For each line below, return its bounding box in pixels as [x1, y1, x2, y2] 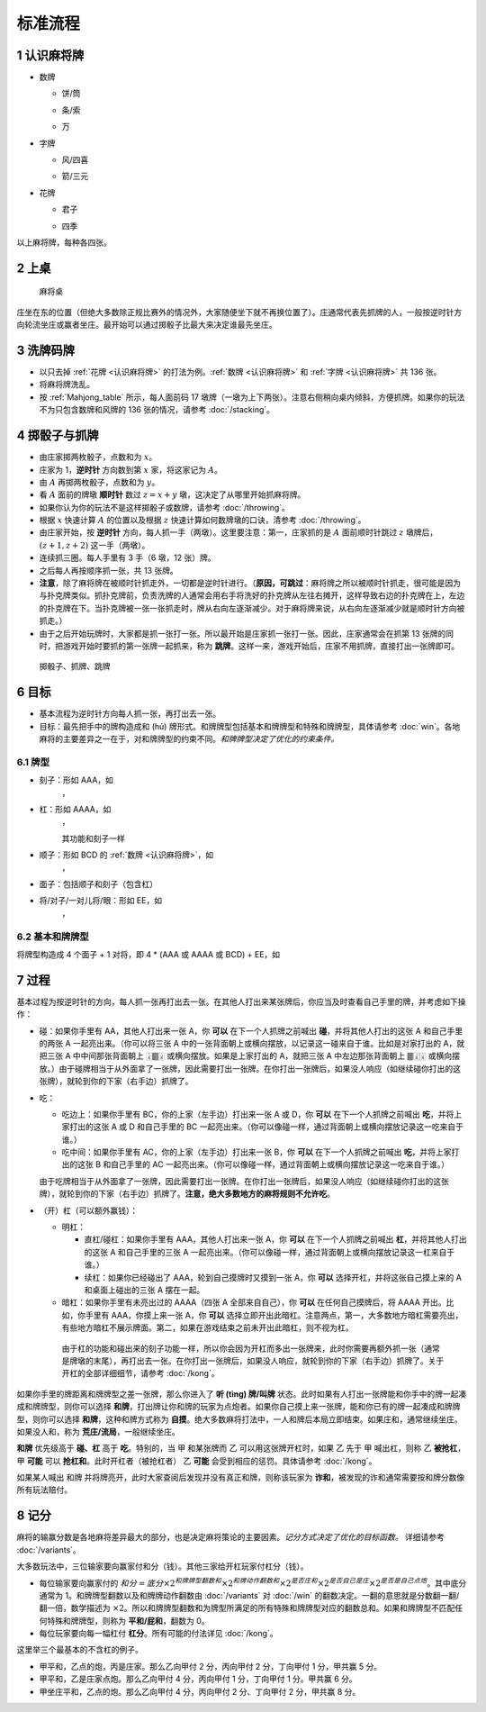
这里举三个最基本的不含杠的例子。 [16, 1644, 143, 1655]
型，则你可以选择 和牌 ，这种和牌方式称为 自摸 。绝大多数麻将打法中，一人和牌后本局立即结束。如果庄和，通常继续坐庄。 [16, 1414, 463, 1425]
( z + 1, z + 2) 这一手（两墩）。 [39, 539, 150, 550]
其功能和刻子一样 [61, 833, 125, 844]
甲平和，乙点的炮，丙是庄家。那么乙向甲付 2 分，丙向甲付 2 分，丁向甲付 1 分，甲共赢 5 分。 [39, 1661, 382, 1671]
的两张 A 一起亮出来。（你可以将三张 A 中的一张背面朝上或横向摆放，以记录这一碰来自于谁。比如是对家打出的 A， [39, 1037, 457, 1048]
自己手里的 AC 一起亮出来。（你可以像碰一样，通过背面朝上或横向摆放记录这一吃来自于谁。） [111, 1159, 450, 1170]
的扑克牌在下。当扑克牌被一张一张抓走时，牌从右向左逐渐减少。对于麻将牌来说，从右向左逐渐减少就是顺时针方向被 [39, 602, 465, 613]
